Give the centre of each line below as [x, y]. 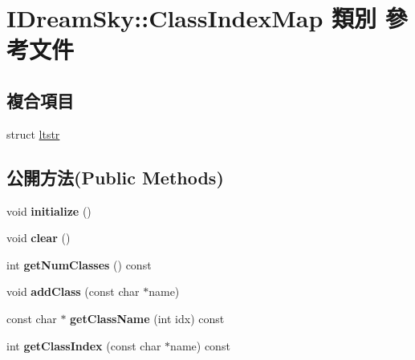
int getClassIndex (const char [84, 345]
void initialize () [49, 210]
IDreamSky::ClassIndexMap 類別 [192, 18]
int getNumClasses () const [79, 264]
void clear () [39, 238]
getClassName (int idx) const [147, 318]
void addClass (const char [73, 291]
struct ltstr [33, 133]
